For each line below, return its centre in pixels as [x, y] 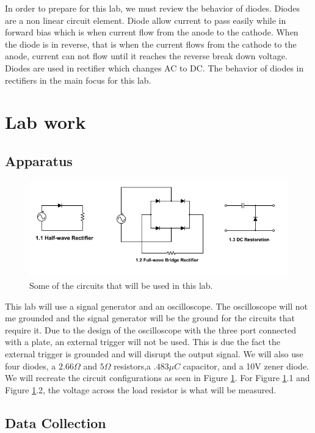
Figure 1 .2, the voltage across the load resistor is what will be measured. [141, 389]
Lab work [45, 122]
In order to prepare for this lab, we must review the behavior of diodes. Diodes [152, 8]
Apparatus [39, 160]
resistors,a [132, 366]
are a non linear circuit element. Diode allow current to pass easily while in [146, 20]
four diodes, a [31, 366]
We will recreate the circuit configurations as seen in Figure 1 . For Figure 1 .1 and [157, 378]
